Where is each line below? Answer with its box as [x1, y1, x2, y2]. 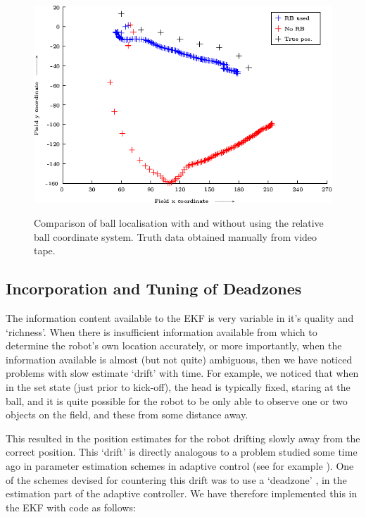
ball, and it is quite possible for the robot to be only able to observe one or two [6, 393, 348, 408]
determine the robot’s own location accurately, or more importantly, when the [6, 338, 342, 353]
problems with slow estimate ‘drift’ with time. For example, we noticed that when [6, 366, 359, 380]
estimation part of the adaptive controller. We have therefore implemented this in [6, 486, 358, 501]
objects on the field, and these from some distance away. [6, 407, 248, 422]
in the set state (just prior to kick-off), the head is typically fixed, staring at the [6, 379, 351, 394]
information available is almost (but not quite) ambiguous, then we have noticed [6, 351, 353, 366]
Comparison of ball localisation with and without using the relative [34, 215, 324, 230]
